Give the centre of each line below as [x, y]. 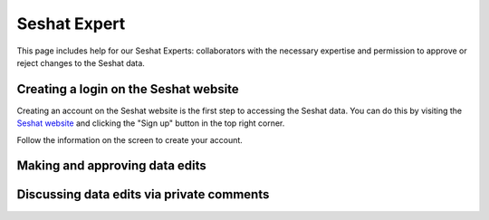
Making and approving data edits [112, 166]
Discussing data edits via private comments [143, 195]
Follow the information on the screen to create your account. [130, 139]
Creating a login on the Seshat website [128, 89]
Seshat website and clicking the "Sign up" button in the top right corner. [151, 123]
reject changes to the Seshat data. [81, 62]
